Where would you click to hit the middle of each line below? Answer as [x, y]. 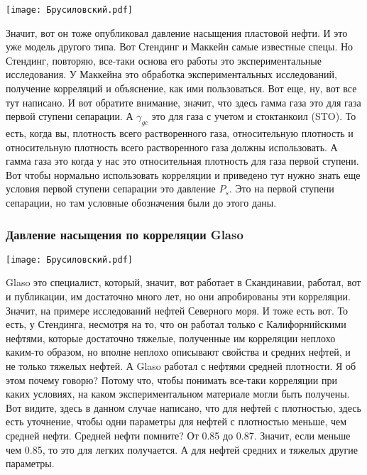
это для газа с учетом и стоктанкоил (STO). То [254, 116]
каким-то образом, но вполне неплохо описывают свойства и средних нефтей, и [178, 352]
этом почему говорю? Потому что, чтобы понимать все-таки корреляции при [171, 380]
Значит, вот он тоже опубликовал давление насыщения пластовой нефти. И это [177, 32]
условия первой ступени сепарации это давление [111, 189]
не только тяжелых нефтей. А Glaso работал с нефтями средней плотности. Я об [181, 366]
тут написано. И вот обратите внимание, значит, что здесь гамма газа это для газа [183, 102]
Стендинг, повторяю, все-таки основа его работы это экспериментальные [164, 60]
